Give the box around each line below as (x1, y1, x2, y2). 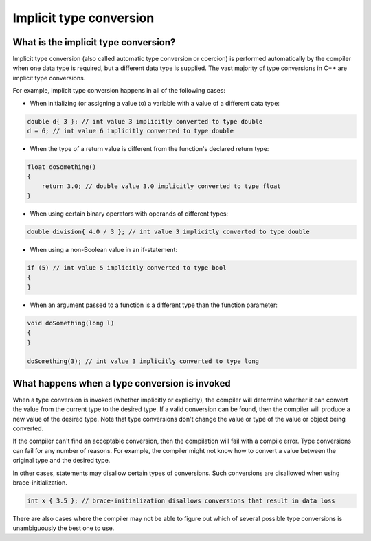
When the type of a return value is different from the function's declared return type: (30, 144, 269, 152)
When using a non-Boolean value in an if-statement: (30, 246, 178, 254)
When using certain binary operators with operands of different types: (30, 209, 229, 218)
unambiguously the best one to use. (12, 524, 115, 532)
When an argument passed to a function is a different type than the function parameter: (30, 301, 278, 309)
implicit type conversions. (12, 73, 86, 82)
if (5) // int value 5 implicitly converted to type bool (27, 264, 227, 272)
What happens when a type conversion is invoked (12, 378, 231, 389)
